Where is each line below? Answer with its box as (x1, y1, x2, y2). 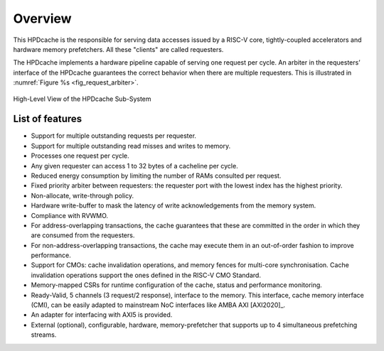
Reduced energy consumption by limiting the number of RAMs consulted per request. (31, 171, 282, 180)
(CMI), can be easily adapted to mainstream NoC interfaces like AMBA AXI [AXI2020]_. (31, 301, 286, 309)
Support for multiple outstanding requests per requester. (31, 131, 197, 140)
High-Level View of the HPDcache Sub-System (13, 94, 152, 103)
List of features (13, 113, 82, 125)
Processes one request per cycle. (31, 151, 129, 160)
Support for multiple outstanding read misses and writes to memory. (31, 141, 231, 150)
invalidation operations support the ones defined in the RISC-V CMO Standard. (31, 271, 261, 279)
